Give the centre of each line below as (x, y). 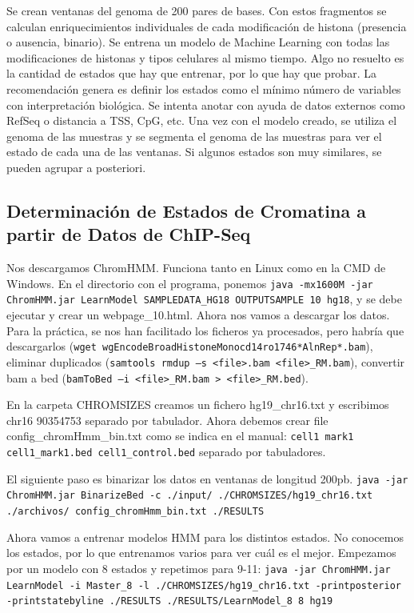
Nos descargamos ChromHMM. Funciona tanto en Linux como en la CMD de (196, 268)
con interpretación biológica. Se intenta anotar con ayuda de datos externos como (206, 104)
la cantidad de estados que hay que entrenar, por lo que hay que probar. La (191, 73)
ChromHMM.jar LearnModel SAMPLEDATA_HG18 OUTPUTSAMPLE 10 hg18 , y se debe (204, 299)
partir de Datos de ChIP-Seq (129, 234)
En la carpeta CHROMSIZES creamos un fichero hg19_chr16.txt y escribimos (198, 405)
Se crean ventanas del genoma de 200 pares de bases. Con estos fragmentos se (197, 10)
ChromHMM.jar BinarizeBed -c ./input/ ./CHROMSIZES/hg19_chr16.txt (190, 496)
